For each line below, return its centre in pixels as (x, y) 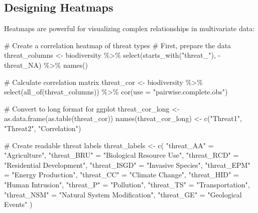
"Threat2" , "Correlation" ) (43, 128)
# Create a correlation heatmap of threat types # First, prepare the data (118, 45)
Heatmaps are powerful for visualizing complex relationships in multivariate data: (130, 28)
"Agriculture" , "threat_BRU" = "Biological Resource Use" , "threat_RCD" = (121, 155)
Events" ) (18, 204)
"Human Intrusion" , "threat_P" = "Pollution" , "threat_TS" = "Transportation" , (127, 184)
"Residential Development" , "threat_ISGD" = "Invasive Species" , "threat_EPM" (127, 165)
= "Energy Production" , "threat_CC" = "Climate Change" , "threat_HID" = (121, 175)
